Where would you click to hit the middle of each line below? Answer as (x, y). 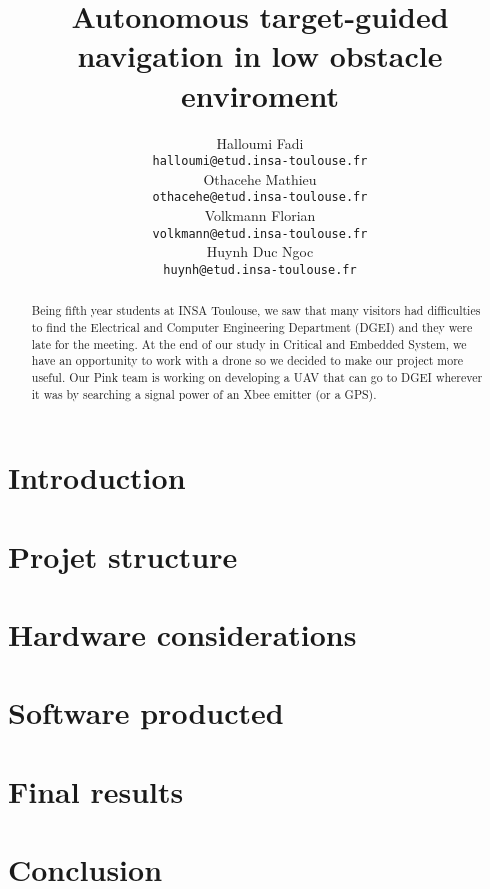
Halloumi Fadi (260, 142)
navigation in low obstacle (260, 55)
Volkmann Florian (260, 215)
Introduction (97, 477)
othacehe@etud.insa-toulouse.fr (260, 197)
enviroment (260, 94)
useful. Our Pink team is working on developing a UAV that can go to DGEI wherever (257, 376)
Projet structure (123, 555)
